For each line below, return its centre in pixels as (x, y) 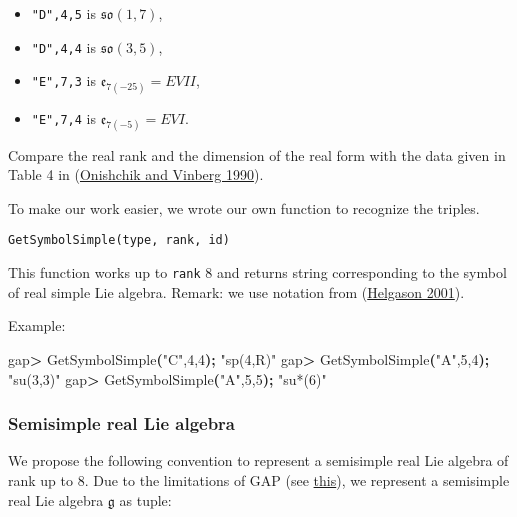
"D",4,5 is (63, 13)
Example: (37, 325)
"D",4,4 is (63, 46)
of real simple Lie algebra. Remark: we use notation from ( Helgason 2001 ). (236, 291)
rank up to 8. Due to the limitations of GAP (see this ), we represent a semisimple (259, 479)
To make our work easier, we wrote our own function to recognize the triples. (244, 207)
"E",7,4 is (63, 117)
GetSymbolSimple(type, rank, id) (119, 240)
